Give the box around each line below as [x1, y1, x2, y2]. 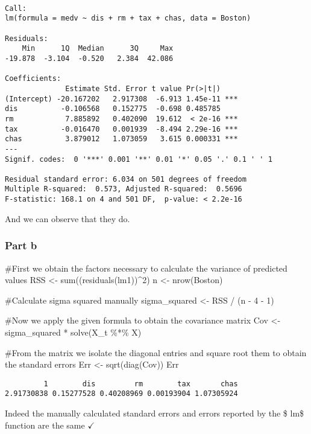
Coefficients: [5, 74, 61, 83]
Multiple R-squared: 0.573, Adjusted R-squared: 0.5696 [5, 185, 242, 194]
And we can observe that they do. [5, 212, 130, 225]
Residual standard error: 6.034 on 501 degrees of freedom [5, 174, 247, 183]
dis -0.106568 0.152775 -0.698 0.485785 [5, 104, 221, 113]
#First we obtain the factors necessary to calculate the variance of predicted [5, 261, 287, 274]
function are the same [5, 418, 85, 431]
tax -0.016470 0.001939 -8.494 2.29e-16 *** [5, 124, 238, 133]
